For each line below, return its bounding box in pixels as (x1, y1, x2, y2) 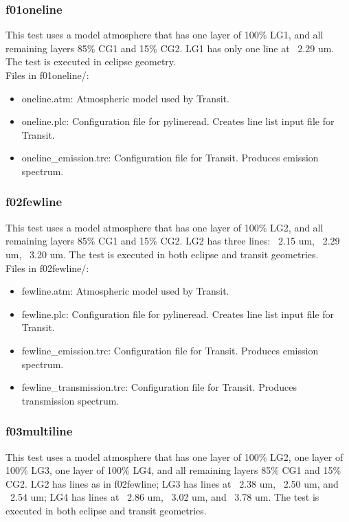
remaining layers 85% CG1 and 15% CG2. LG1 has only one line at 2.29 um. (5, 41, 335, 55)
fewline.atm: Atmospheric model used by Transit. (21, 284, 229, 298)
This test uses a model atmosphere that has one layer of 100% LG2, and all (5, 220, 324, 234)
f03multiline (5, 422, 73, 440)
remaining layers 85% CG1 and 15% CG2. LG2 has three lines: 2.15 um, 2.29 (5, 234, 340, 248)
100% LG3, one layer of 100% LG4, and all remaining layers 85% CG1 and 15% (5, 463, 341, 477)
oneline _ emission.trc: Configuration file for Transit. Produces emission (21, 150, 319, 165)
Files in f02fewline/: (5, 260, 89, 275)
